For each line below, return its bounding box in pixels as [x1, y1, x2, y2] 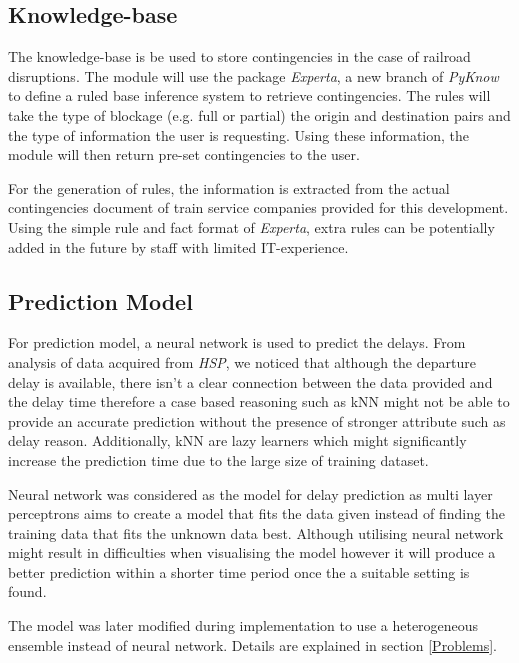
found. [8, 581, 47, 602]
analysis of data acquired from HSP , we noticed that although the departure [8, 351, 476, 372]
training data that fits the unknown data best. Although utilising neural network [8, 522, 504, 543]
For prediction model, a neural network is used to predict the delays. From [8, 332, 466, 353]
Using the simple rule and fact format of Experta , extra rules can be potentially [8, 216, 495, 237]
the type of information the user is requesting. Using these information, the [8, 124, 470, 145]
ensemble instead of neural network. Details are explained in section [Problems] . [8, 634, 498, 655]
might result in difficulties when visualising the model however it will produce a [8, 542, 496, 563]
